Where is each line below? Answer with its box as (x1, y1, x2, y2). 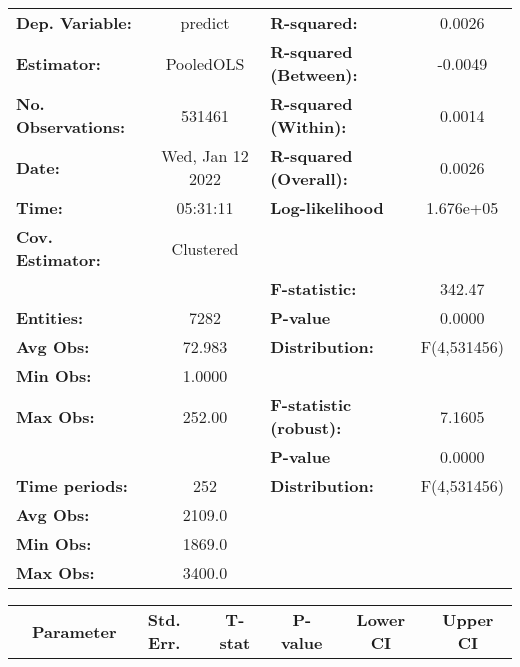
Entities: (16, 306, 84, 329)
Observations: (16, 115, 126, 138)
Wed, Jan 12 (161, 144, 249, 167)
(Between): (270, 63, 358, 86)
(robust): (270, 416, 342, 439)
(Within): (270, 115, 347, 138)
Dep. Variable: (16, 11, 132, 34)
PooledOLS (165, 51, 245, 75)
